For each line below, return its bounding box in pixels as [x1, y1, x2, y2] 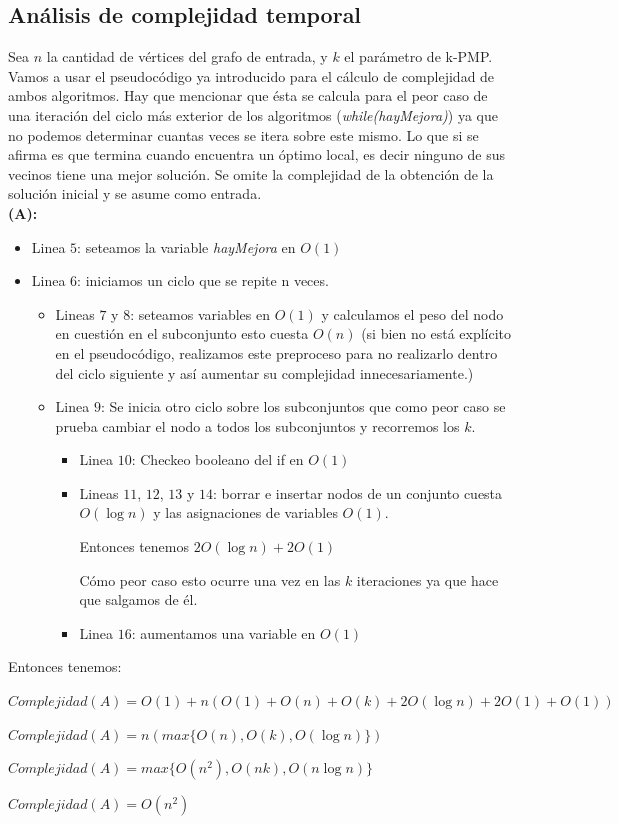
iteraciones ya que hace [356, 569, 499, 590]
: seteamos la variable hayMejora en [77, 236, 296, 257]
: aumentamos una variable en [131, 622, 316, 643]
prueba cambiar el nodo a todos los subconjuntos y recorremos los [55, 415, 460, 436]
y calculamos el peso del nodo [321, 303, 504, 324]
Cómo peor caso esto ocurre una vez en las [79, 569, 341, 590]
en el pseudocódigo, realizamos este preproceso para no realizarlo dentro [55, 342, 498, 363]
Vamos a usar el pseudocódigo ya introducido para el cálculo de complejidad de [8, 65, 495, 86]
